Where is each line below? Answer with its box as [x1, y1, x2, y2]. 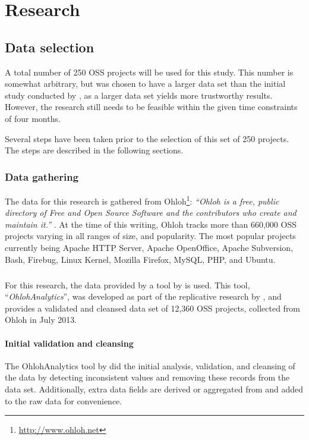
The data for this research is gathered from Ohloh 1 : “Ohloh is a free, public [5, 193, 279, 207]
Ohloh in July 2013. [5, 313, 77, 326]
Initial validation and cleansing [5, 337, 134, 349]
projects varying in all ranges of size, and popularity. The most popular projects [5, 230, 296, 242]
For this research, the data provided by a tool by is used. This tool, [5, 278, 250, 291]
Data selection [5, 37, 94, 56]
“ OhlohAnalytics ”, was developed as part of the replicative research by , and [5, 290, 282, 303]
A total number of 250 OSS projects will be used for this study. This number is [5, 65, 294, 78]
